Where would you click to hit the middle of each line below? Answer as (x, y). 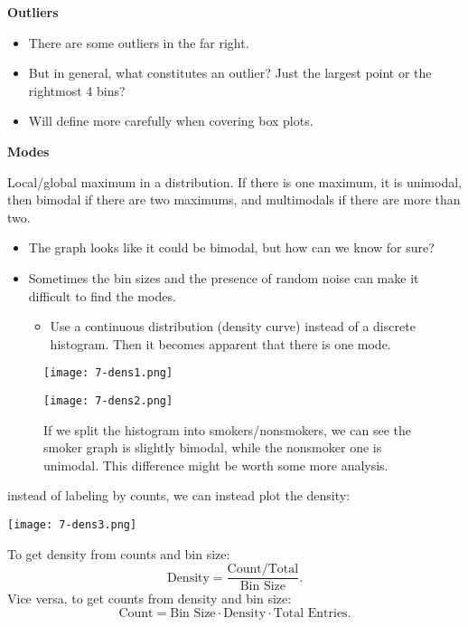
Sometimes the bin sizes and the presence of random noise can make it (224, 277)
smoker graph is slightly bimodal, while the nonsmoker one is (213, 447)
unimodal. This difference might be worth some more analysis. (216, 465)
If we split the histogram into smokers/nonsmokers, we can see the (227, 429)
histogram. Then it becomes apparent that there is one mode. (220, 343)
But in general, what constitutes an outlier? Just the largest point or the (230, 73)
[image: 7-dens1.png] (108, 373)
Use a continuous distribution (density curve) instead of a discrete (233, 326)
